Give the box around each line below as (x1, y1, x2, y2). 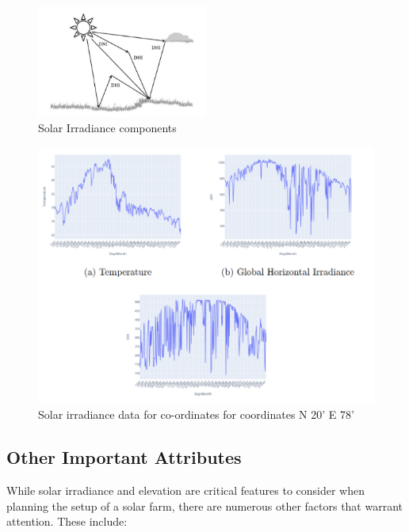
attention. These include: (6, 513, 128, 530)
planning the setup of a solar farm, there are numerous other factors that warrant (6, 497, 403, 514)
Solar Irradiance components (38, 120, 177, 136)
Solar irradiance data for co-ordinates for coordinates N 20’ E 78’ (38, 406, 354, 423)
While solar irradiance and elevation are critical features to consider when (6, 481, 365, 498)
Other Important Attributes (6, 445, 242, 469)
